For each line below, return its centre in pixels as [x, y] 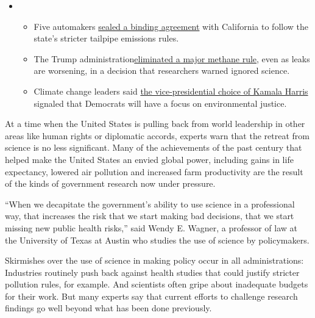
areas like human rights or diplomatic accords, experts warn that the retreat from [157, 135]
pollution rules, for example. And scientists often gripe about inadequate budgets [157, 284]
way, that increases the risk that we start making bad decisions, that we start [150, 216]
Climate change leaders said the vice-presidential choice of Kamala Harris [171, 91]
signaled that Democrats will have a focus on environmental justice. [160, 103]
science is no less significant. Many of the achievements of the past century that [154, 147]
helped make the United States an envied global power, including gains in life [149, 159]
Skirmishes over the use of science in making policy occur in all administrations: [154, 260]
